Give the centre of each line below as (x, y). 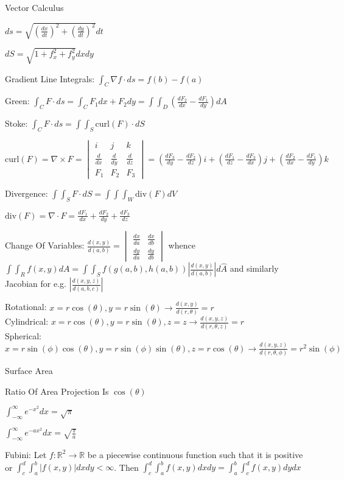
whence (182, 245)
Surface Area (29, 370)
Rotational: (26, 307)
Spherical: (23, 335)
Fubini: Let (26, 454)
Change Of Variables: (45, 245)
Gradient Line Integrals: (50, 78)
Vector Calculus (34, 7)
